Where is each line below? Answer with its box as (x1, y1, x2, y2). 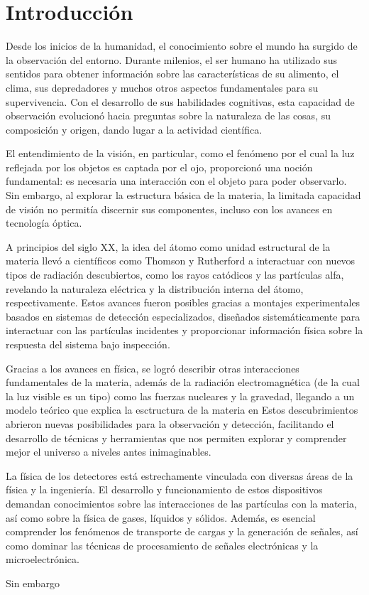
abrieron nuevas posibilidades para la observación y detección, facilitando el (6, 416, 334, 431)
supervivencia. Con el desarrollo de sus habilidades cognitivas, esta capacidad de (6, 94, 355, 109)
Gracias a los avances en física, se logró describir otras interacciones (6, 360, 299, 375)
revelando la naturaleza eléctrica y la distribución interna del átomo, (6, 281, 304, 296)
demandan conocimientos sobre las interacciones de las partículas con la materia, (6, 495, 357, 510)
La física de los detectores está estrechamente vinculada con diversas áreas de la (6, 468, 353, 483)
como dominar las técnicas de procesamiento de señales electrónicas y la (6, 537, 319, 552)
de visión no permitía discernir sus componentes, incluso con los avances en (6, 201, 333, 216)
